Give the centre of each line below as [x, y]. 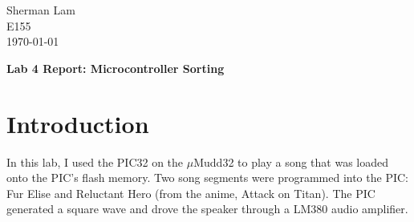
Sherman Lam [41, 10]
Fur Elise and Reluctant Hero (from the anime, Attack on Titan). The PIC [191, 193]
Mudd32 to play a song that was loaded [291, 161]
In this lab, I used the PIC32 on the [95, 161]
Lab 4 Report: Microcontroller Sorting [116, 68]
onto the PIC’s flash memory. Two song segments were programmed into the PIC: [207, 178]
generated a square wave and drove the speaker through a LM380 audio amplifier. [207, 209]
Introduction [78, 123]
